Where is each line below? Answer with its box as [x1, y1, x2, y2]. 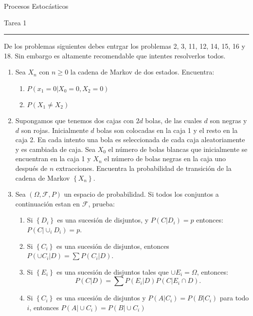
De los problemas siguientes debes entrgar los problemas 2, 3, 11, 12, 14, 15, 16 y [4, 41, 245, 51]
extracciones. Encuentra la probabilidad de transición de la [56, 163, 232, 173]
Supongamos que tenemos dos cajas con [15, 115, 134, 125]
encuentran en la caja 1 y [15, 153, 91, 164]
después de [15, 163, 48, 173]
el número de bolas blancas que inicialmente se [108, 144, 248, 154]
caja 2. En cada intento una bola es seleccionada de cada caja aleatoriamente [15, 134, 245, 145]
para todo [219, 293, 249, 303]
